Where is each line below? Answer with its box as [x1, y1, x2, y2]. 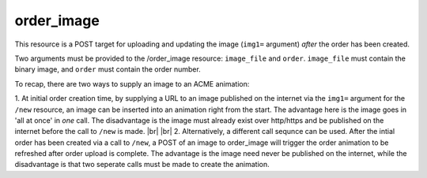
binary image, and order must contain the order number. [14, 65, 201, 74]
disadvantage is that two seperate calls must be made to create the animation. [14, 160, 270, 169]
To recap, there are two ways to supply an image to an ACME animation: [14, 79, 250, 88]
